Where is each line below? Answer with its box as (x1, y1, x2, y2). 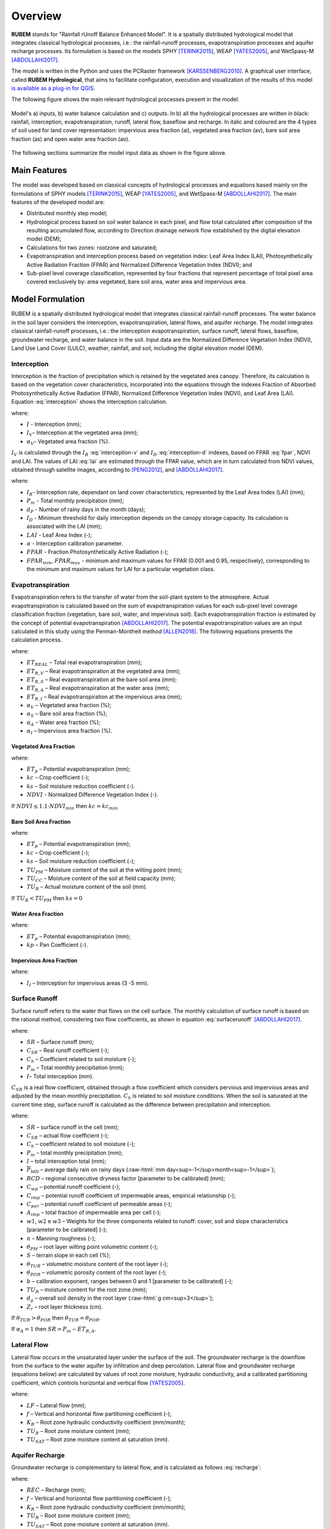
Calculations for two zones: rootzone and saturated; (26, 243, 158, 251)
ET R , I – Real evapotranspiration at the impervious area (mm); (26, 693, 183, 702)
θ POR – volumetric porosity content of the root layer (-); (26, 1269, 167, 1278)
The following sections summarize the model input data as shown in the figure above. (11, 149, 227, 157)
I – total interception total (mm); (26, 1158, 107, 1165)
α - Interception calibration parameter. (26, 540, 123, 547)
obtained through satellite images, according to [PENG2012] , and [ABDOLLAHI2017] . (11, 465, 224, 473)
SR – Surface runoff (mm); (26, 1038, 94, 1045)
